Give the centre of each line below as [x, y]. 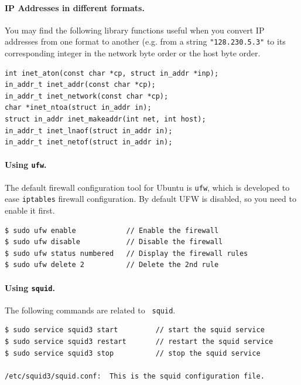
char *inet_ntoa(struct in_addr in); [78, 108]
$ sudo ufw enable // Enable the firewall [112, 230]
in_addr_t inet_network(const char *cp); [87, 96]
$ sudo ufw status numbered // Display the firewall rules [126, 253]
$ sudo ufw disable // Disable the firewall [114, 242]
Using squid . [30, 287]
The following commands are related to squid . [90, 310]
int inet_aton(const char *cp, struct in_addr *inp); [112, 73]
